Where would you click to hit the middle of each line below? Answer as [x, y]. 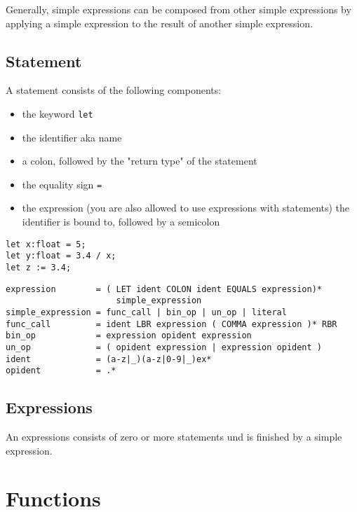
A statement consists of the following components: [114, 90]
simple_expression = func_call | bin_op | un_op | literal [146, 312]
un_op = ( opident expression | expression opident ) [164, 347]
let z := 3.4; [39, 267]
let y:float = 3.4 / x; [61, 256]
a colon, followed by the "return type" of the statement [140, 161]
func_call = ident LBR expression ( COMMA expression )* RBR [171, 324]
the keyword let [58, 113]
